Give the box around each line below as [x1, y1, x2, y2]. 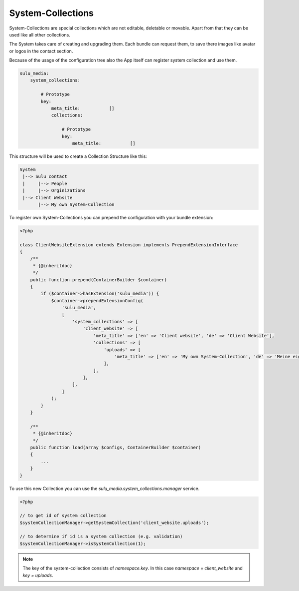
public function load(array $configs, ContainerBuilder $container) [30, 445, 201, 450]
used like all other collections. [9, 31, 71, 37]
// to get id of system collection [19, 513, 107, 519]
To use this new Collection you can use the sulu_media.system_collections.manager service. [9, 485, 200, 492]
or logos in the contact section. [9, 48, 73, 54]
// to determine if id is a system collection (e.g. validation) [19, 534, 183, 540]
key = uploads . [22, 572, 53, 578]
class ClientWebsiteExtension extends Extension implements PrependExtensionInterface [19, 242, 238, 247]
